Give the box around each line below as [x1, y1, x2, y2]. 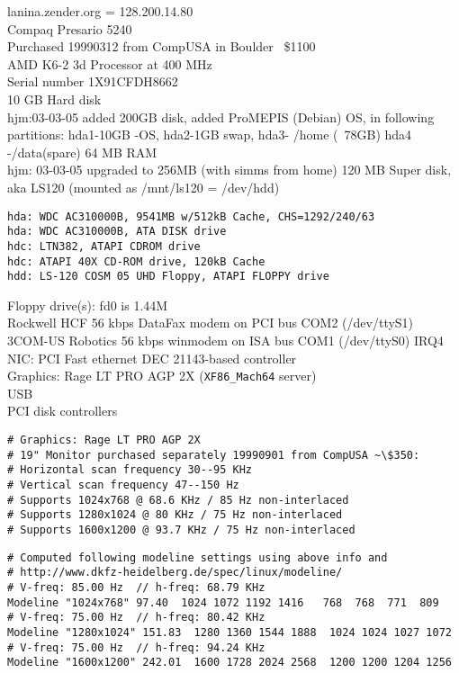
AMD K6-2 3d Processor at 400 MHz [7, 54, 212, 73]
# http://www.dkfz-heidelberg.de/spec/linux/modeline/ [7, 566, 343, 579]
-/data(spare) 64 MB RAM [7, 142, 157, 161]
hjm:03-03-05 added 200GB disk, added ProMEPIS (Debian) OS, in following [7, 107, 435, 126]
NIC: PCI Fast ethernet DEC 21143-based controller [7, 348, 297, 367]
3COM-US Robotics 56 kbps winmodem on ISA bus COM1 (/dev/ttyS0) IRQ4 [7, 331, 444, 349]
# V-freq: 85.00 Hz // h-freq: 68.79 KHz [7, 580, 265, 594]
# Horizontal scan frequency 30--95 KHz [7, 463, 253, 477]
